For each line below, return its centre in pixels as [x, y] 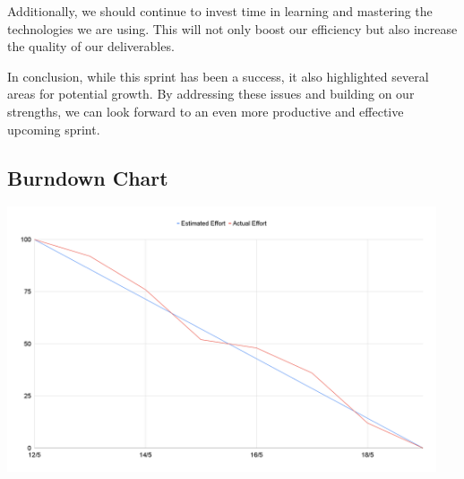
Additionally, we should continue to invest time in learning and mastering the [220, 11]
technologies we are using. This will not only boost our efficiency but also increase [232, 28]
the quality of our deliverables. [91, 46]
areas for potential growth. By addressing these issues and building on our [211, 94]
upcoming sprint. [54, 129]
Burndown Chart [88, 177]
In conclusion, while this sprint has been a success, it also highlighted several [218, 76]
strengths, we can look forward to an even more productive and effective [206, 111]
